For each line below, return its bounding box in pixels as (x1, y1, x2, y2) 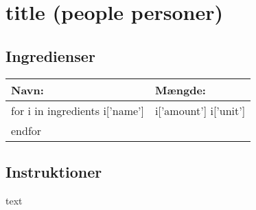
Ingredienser (5, 45, 95, 66)
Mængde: (155, 81, 206, 98)
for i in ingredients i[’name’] (11, 102, 144, 118)
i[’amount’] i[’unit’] (155, 102, 246, 118)
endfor (11, 122, 42, 138)
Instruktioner (5, 160, 102, 182)
